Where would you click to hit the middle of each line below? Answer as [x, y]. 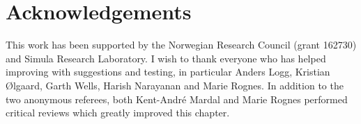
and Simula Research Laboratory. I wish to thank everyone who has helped [166, 58]
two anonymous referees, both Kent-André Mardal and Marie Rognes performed [177, 99]
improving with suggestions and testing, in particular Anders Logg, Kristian [168, 72]
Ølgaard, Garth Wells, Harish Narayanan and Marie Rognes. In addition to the [175, 85]
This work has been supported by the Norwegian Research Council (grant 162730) [181, 45]
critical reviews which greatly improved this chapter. [118, 113]
